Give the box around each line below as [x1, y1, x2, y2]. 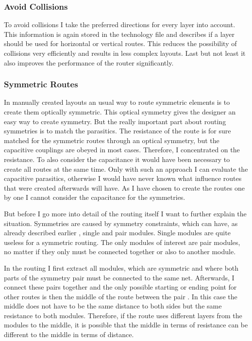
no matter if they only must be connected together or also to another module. [4, 246, 236, 257]
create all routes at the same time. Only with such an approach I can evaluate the [4, 163, 248, 174]
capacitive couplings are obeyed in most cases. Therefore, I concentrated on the [4, 145, 240, 155]
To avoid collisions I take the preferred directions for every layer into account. [4, 19, 235, 30]
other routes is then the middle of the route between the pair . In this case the [4, 291, 237, 301]
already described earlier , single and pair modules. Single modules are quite [4, 227, 231, 238]
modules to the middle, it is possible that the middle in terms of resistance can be [4, 320, 248, 330]
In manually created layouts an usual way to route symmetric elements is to [4, 97, 230, 107]
